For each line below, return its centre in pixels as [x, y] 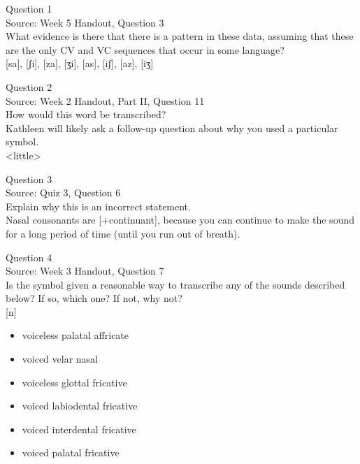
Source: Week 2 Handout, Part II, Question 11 [105, 100]
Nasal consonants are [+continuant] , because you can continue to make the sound [180, 220]
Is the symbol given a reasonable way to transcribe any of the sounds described [175, 284]
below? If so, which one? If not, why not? [94, 298]
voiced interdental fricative [79, 429]
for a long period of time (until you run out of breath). [123, 233]
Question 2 [29, 86]
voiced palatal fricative [71, 452]
